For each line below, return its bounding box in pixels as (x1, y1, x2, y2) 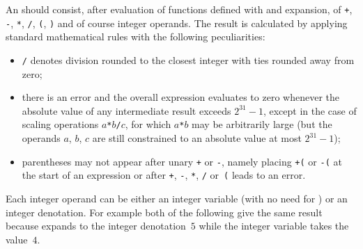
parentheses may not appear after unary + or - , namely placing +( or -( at (22, 154, 342, 168)
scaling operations (22, 117, 99, 131)
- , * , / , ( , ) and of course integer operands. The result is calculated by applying (6, 15, 348, 30)
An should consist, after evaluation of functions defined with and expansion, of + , (6, 2, 353, 16)
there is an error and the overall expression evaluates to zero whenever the (22, 90, 339, 104)
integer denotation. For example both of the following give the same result (6, 204, 323, 219)
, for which (125, 117, 171, 131)
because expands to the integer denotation (6, 218, 186, 233)
